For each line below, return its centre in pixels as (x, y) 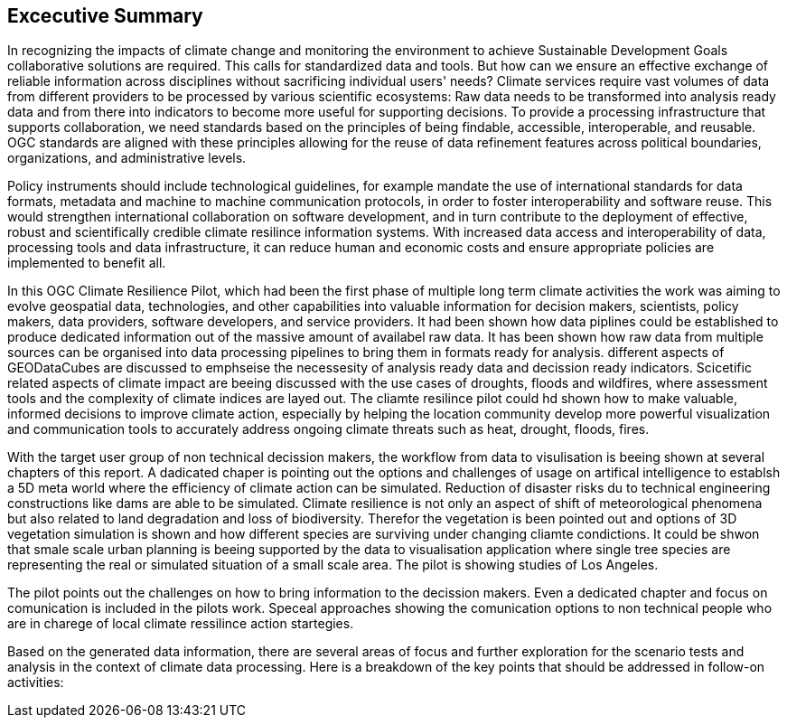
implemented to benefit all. (87, 263)
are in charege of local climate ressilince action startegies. (181, 624)
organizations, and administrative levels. (127, 158)
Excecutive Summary (105, 16)
